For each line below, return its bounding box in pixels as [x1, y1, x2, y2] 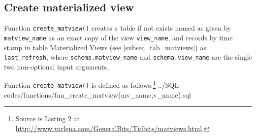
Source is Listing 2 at [15, 113, 80, 124]
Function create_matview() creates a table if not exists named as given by [4, 23, 231, 33]
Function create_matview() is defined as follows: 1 [4, 78, 156, 90]
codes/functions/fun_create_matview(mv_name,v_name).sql [4, 89, 191, 100]
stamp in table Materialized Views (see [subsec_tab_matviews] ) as [4, 42, 206, 52]
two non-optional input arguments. [4, 61, 109, 71]
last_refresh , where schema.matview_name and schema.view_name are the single [4, 52, 252, 62]
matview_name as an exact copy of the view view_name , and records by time [4, 32, 233, 42]
